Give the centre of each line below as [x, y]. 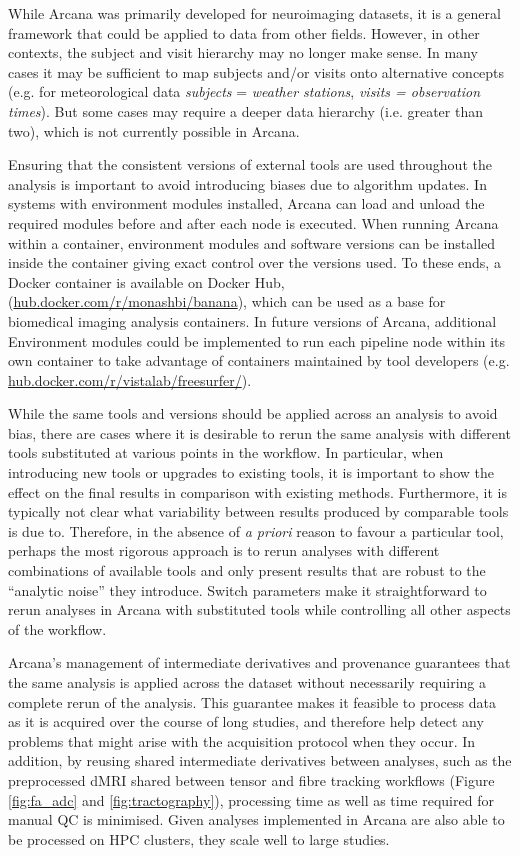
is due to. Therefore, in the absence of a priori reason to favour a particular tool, [256, 530]
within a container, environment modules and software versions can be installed [252, 242]
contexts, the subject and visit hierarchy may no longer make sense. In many [243, 52]
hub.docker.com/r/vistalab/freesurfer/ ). [130, 379]
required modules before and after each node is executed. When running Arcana [253, 222]
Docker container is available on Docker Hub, [146, 281]
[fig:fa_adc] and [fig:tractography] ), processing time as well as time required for [251, 799]
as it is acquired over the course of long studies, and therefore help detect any [246, 721]
